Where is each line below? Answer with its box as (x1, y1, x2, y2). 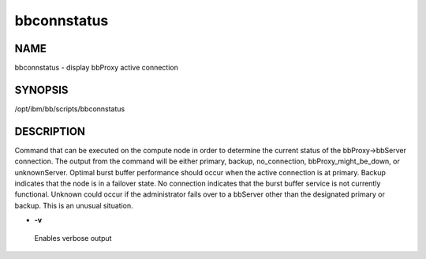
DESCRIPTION (14, 125, 86, 138)
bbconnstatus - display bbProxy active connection (14, 63, 179, 73)
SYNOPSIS (14, 83, 69, 96)
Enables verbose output (34, 233, 112, 242)
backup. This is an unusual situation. (14, 201, 133, 210)
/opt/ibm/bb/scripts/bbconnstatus (14, 103, 125, 114)
